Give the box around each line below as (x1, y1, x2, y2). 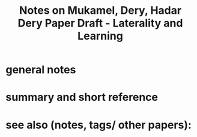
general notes (5, 63, 76, 77)
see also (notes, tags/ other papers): (5, 118, 192, 132)
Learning (77, 29, 124, 43)
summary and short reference (5, 91, 159, 104)
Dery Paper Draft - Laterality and (17, 16, 183, 30)
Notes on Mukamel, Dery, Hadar (19, 4, 181, 17)
